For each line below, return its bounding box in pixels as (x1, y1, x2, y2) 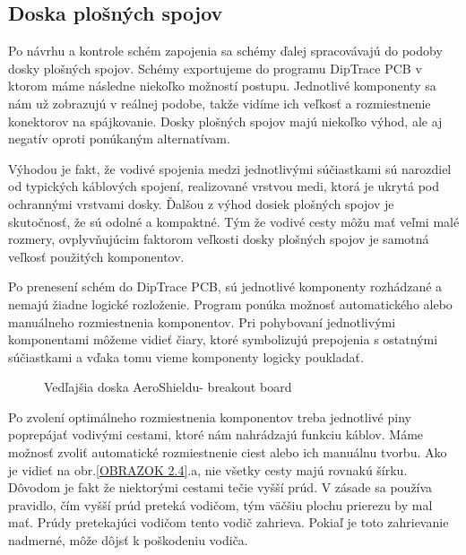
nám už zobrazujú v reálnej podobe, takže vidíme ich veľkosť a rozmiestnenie (8, 93, 431, 112)
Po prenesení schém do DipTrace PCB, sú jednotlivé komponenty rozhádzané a (8, 277, 443, 296)
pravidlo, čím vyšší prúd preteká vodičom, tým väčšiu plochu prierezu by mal (8, 495, 433, 514)
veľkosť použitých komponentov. (8, 247, 185, 265)
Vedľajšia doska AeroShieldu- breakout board (44, 377, 292, 396)
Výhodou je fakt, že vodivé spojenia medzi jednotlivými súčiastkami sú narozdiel (8, 159, 452, 178)
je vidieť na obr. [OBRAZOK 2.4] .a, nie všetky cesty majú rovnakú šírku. (8, 460, 408, 479)
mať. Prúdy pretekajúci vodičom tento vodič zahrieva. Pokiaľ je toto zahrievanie (8, 513, 449, 532)
